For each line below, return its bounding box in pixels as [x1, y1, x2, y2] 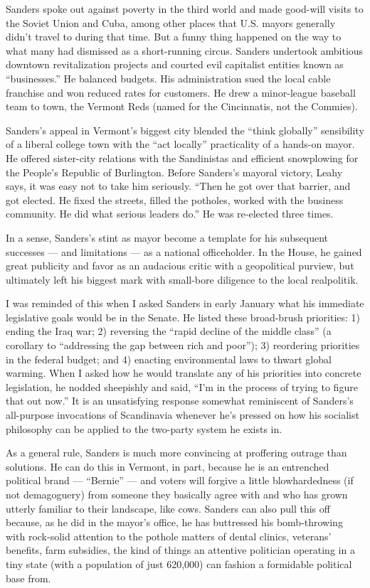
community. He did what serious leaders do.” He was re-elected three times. [6, 206, 334, 221]
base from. [6, 570, 51, 585]
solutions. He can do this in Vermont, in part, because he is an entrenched [6, 459, 329, 474]
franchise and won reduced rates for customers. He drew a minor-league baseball [6, 85, 356, 100]
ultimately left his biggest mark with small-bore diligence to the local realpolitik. [6, 272, 359, 287]
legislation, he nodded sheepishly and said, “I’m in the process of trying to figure [6, 379, 358, 394]
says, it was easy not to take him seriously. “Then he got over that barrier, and [6, 178, 351, 193]
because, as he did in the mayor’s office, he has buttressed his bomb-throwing [6, 515, 343, 530]
